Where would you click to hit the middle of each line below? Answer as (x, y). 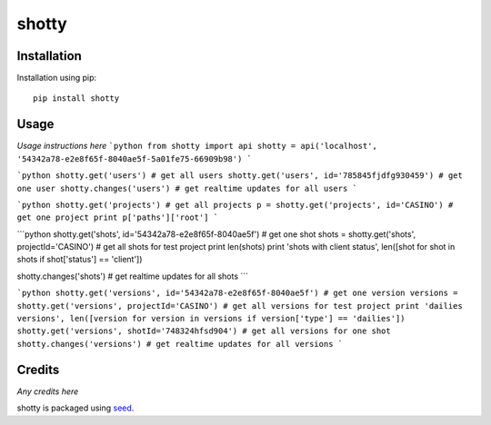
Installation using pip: (57, 78)
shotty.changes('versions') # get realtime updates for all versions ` (180, 344)
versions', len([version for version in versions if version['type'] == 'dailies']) (211, 319)
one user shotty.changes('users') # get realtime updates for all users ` (187, 188)
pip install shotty (76, 99)
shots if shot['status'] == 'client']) (80, 260)
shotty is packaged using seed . (75, 408)
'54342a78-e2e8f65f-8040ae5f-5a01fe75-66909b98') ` (135, 158)
